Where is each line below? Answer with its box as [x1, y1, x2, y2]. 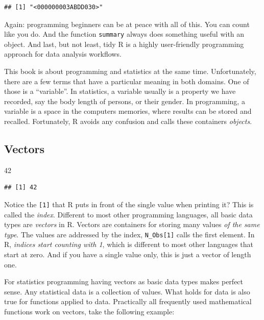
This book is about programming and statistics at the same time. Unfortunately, [4, 66, 256, 77]
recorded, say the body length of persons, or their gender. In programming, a [4, 95, 245, 106]
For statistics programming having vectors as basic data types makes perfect [4, 276, 244, 287]
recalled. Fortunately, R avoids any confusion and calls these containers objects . [4, 116, 252, 126]
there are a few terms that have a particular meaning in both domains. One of [4, 76, 249, 86]
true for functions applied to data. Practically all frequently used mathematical [4, 296, 252, 307]
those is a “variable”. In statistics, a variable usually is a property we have [4, 86, 236, 96]
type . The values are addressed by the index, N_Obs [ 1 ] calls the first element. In [4, 229, 255, 239]
